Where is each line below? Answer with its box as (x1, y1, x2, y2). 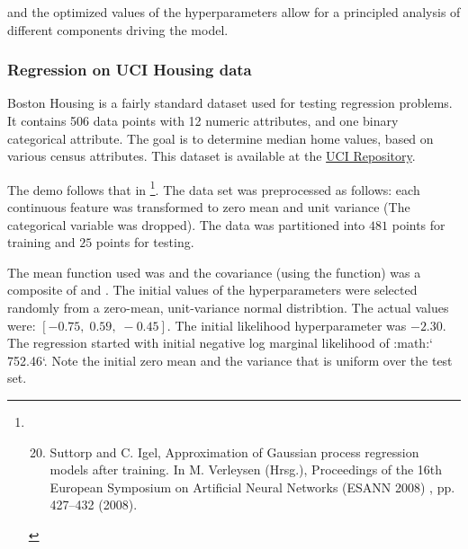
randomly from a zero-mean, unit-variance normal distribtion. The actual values (7, 298, 449, 316)
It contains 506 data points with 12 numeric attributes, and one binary (7, 111, 399, 129)
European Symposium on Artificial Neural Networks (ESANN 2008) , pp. (49, 477, 455, 496)
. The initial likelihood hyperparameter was (166, 315, 407, 334)
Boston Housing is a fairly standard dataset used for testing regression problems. (7, 93, 453, 112)
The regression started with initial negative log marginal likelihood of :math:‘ (7, 333, 433, 352)
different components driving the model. (7, 20, 229, 39)
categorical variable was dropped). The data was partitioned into (7, 215, 365, 234)
